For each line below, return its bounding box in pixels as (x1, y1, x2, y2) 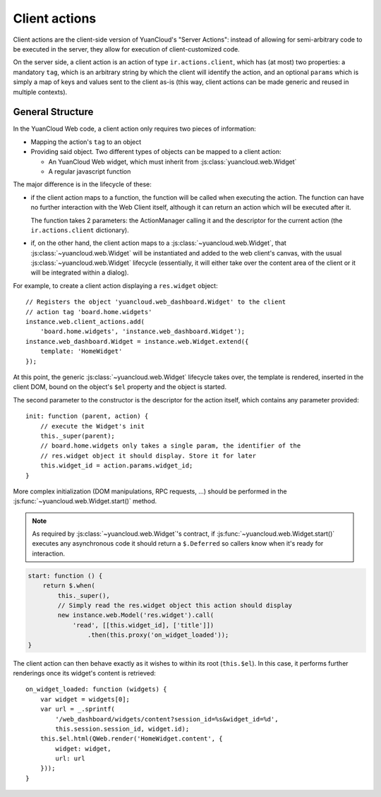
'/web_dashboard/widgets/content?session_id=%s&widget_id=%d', (55, 715, 279, 723)
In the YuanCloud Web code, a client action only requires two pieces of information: (13, 124, 257, 133)
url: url (55, 755, 85, 762)
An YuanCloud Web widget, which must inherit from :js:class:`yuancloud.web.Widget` (48, 157, 297, 166)
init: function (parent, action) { (25, 412, 149, 420)
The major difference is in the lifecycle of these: (13, 180, 152, 188)
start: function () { (28, 572, 103, 580)
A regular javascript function (48, 167, 131, 176)
